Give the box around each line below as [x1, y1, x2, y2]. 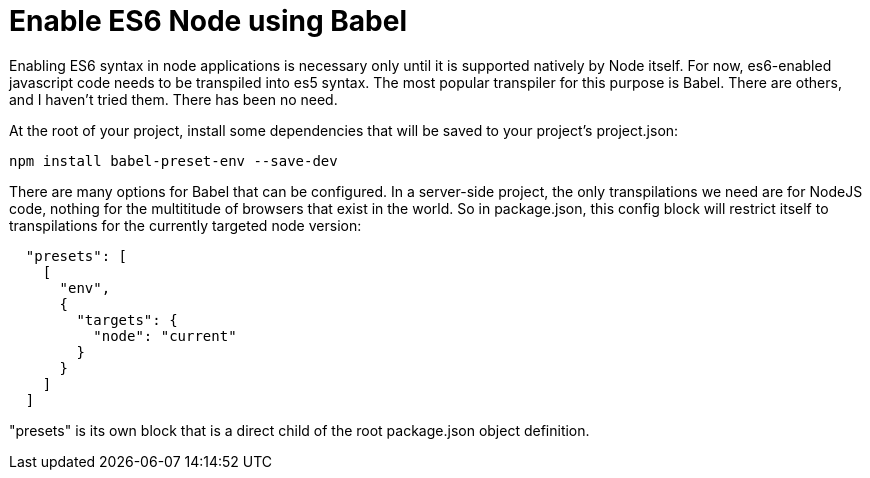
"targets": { [76, 311, 178, 328]
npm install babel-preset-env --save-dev [9, 152, 338, 169]
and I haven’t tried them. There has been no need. [9, 90, 338, 108]
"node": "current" [93, 327, 237, 344]
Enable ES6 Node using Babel [9, 4, 408, 38]
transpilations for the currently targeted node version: [9, 216, 362, 234]
